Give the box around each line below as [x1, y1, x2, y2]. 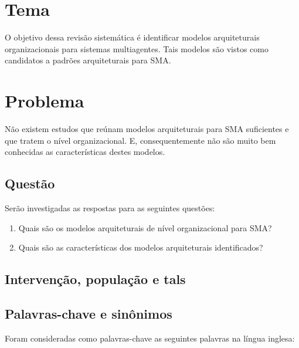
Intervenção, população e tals [5, 270, 186, 288]
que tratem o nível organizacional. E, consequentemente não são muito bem [5, 134, 276, 146]
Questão [5, 174, 55, 192]
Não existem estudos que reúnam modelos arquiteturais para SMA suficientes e [5, 123, 289, 135]
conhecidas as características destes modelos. [5, 146, 165, 158]
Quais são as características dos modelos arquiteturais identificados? [18, 241, 263, 254]
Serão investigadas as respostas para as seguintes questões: [5, 202, 215, 214]
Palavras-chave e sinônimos [5, 304, 172, 322]
